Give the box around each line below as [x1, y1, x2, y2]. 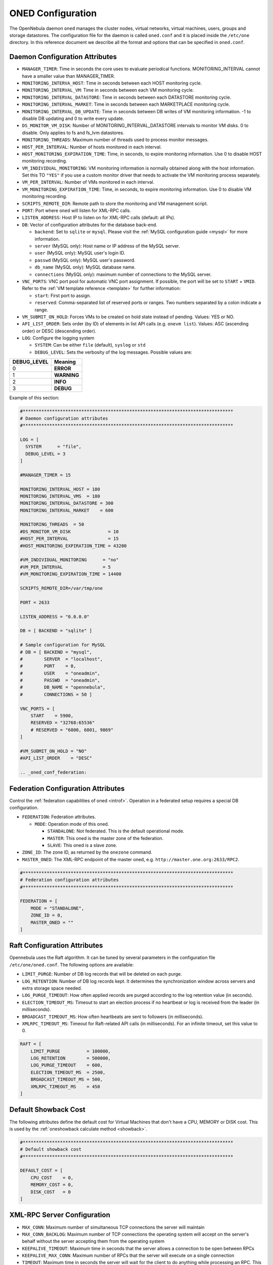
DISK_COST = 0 [30, 1189, 71, 1195]
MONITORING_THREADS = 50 [20, 522, 84, 527]
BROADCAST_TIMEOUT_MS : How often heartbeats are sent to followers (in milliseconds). [22, 1014, 204, 1020]
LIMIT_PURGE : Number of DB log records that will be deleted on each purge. [22, 971, 182, 977]
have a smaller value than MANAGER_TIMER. [22, 73, 115, 79]
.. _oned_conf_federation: [20, 770, 87, 775]
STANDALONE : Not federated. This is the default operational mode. [47, 828, 185, 834]
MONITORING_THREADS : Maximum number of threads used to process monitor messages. [22, 137, 209, 143]
